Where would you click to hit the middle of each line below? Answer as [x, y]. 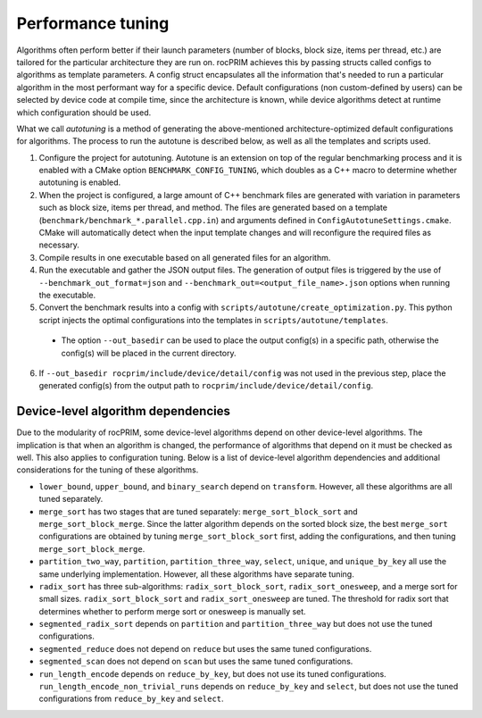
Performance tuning [93, 23]
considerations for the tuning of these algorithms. [108, 470]
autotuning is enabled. [80, 182]
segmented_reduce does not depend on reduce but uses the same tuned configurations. [205, 648]
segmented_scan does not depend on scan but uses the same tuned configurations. [196, 662]
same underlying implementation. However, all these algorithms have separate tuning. [196, 574]
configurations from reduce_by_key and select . [131, 699]
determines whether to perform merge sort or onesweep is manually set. [173, 611]
